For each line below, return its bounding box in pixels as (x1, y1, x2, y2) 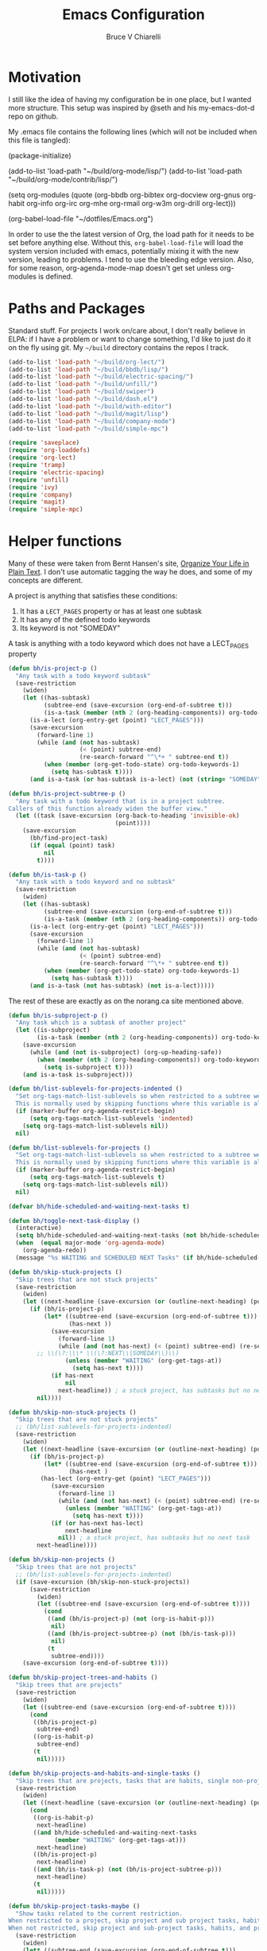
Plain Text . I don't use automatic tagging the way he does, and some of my (8, 567, 253, 577)
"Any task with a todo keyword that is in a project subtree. (15, 797, 226, 805)
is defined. (38, 271, 73, 281)
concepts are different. (8, 575, 83, 586)
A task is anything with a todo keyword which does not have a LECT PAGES (8, 639, 249, 650)
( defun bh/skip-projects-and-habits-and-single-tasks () (8, 1769, 201, 1778)
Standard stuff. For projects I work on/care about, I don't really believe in (8, 325, 246, 335)
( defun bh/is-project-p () (8, 664, 98, 672)
